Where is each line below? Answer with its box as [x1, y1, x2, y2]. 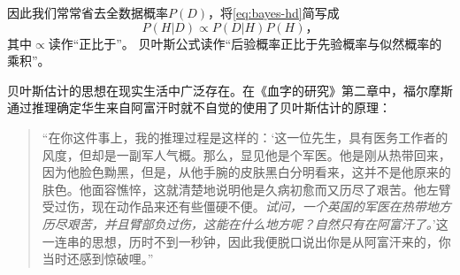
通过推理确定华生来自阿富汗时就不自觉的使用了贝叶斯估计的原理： [7, 98, 391, 117]
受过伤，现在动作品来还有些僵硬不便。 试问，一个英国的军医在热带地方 [42, 197, 451, 216]
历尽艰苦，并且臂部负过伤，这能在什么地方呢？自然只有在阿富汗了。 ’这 [42, 214, 448, 233]
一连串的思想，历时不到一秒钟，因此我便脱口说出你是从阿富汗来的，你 [42, 232, 451, 250]
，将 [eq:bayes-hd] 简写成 [208, 4, 340, 21]
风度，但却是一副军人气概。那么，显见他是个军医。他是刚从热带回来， [42, 145, 451, 164]
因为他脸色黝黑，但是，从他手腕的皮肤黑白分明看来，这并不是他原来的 [42, 163, 451, 181]
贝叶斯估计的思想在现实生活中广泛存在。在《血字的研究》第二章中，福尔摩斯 [7, 80, 453, 99]
